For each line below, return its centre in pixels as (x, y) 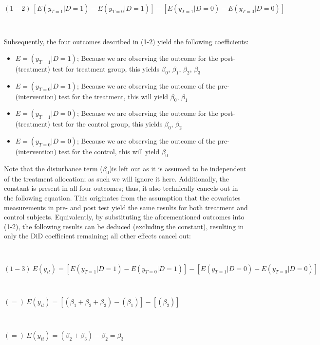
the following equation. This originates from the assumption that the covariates (122, 197)
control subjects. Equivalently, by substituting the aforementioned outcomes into (124, 217)
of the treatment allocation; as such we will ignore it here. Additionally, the (116, 178)
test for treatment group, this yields (106, 68)
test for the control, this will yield (109, 152)
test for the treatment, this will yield (113, 96)
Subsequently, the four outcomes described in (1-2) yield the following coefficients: (126, 42)
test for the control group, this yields (107, 124)
